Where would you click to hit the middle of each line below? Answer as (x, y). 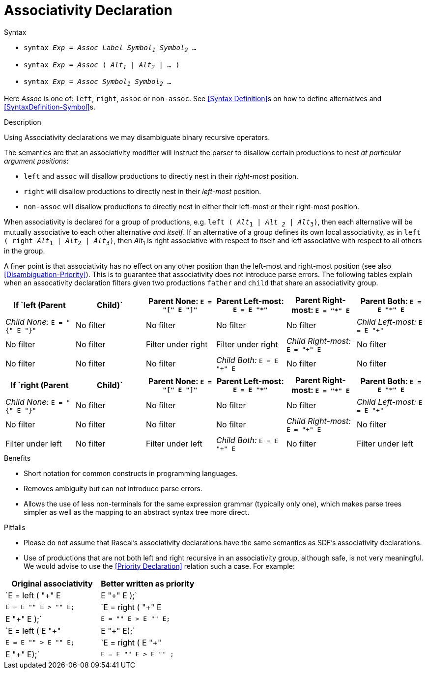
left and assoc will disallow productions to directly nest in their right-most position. (161, 176)
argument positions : (36, 161)
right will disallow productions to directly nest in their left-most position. (142, 192)
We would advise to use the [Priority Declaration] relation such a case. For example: (159, 566)
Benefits (17, 458)
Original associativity (52, 583)
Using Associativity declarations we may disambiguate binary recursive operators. (137, 138)
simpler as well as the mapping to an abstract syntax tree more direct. (137, 512)
